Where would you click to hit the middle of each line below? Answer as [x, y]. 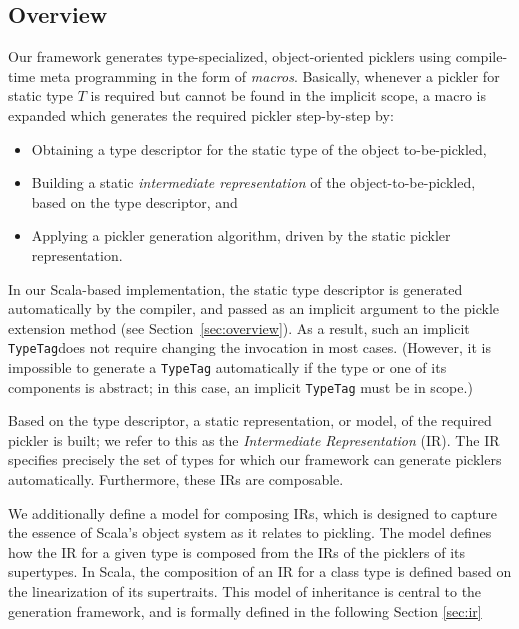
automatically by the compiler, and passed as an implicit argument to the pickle [254, 308]
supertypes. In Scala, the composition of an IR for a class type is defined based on [260, 571]
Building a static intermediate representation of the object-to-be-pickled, [253, 182]
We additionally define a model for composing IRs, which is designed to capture [253, 512]
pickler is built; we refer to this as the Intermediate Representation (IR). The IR [254, 439]
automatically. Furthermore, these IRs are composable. [176, 479]
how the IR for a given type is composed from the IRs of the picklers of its [237, 551]
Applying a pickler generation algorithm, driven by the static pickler [241, 235]
